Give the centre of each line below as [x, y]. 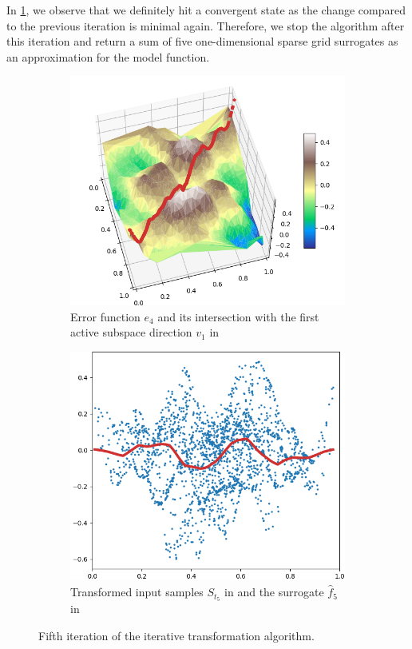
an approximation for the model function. [108, 56]
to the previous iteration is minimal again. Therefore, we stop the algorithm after [206, 25]
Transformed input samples [137, 592]
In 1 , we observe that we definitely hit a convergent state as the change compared [206, 10]
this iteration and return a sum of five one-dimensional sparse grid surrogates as [202, 41]
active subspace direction [131, 332]
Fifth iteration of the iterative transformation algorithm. [176, 635]
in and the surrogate [274, 592]
